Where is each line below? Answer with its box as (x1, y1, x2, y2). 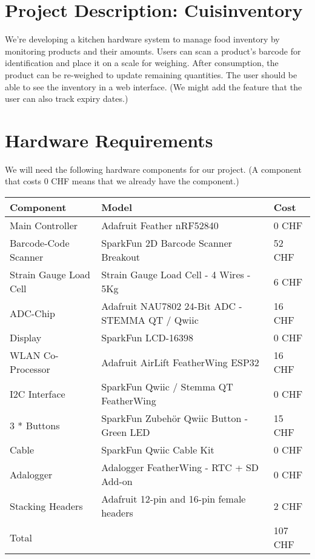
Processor (10, 362, 50, 376)
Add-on (101, 474, 133, 488)
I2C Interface (10, 386, 65, 401)
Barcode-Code (10, 236, 70, 250)
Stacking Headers (10, 498, 83, 513)
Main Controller (10, 218, 78, 232)
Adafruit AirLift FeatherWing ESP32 (101, 355, 259, 369)
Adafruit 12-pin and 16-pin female (101, 492, 246, 506)
